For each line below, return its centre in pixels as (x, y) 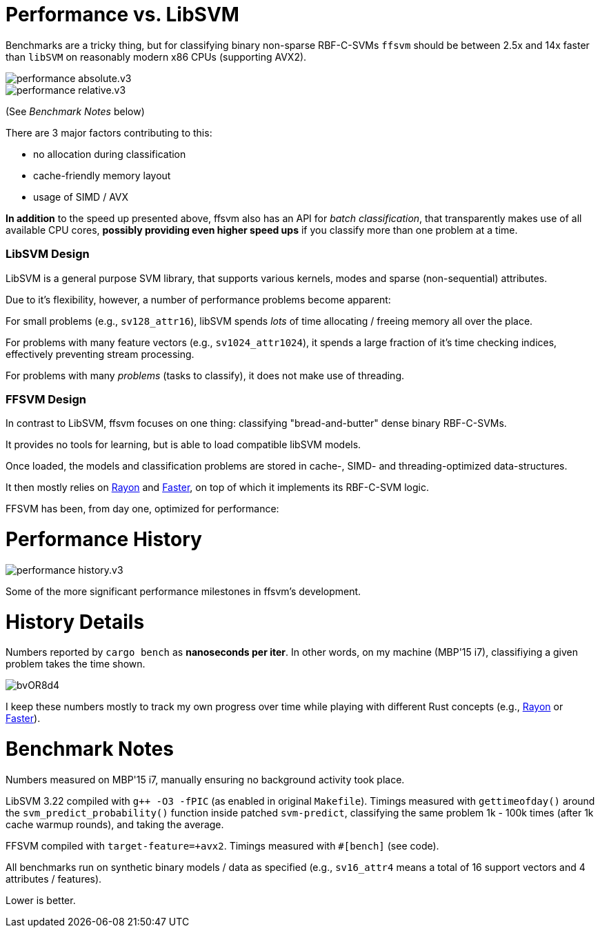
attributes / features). (54, 879)
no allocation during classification (110, 154)
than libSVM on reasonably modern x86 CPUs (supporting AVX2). (156, 57)
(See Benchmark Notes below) (75, 111)
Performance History (104, 539)
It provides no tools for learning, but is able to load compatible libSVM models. (183, 445)
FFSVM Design (46, 399)
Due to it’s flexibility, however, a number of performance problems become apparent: (198, 299)
